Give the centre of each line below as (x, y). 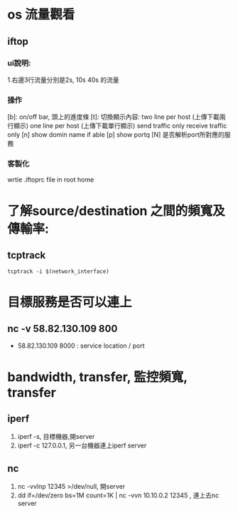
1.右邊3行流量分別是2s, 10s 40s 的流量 (63, 80)
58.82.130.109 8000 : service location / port (81, 346)
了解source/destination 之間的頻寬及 (116, 211)
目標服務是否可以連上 (70, 302)
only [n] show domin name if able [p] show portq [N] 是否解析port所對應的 (116, 135)
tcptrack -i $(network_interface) (59, 271)
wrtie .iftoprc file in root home (51, 180)
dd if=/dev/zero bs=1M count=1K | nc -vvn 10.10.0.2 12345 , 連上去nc (118, 495)
